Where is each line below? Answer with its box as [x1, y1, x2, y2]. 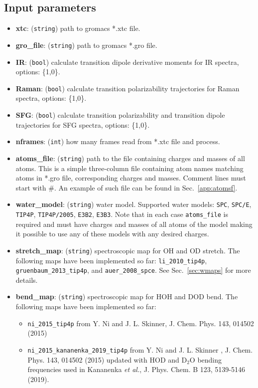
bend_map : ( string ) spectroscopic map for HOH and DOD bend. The [15, 291, 238, 302]
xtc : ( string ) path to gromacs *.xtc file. [15, 23, 140, 33]
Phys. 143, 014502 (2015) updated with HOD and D [27, 354, 187, 365]
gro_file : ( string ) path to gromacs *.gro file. [15, 39, 157, 50]
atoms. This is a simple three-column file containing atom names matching [15, 163, 244, 173]
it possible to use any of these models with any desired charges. [15, 228, 209, 239]
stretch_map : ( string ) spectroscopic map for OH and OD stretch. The [15, 245, 240, 255]
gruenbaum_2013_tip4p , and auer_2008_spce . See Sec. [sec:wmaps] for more [15, 265, 251, 275]
